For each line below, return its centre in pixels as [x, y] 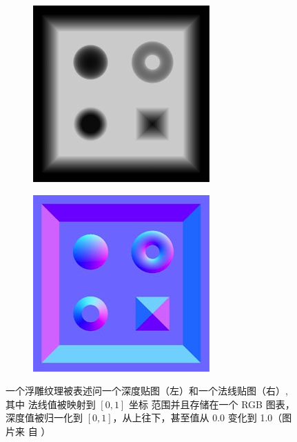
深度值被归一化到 [44, 418]
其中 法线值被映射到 [51, 404]
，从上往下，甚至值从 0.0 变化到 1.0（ [197, 418]
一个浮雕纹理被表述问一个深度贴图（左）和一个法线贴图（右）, [147, 391]
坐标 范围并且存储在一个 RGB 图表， [212, 404]
